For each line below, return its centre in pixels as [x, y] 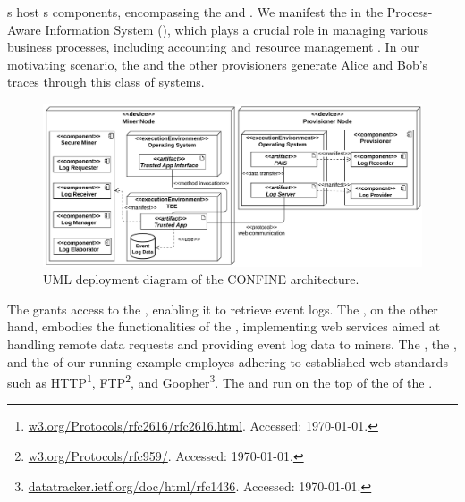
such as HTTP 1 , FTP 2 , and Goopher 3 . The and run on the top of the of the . [220, 381]
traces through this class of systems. [106, 82]
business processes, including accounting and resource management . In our [213, 47]
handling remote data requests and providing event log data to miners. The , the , [232, 343]
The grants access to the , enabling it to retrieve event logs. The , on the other [223, 309]
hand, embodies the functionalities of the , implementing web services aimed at [224, 326]
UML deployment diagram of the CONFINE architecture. [201, 279]
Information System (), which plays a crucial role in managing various [237, 29]
